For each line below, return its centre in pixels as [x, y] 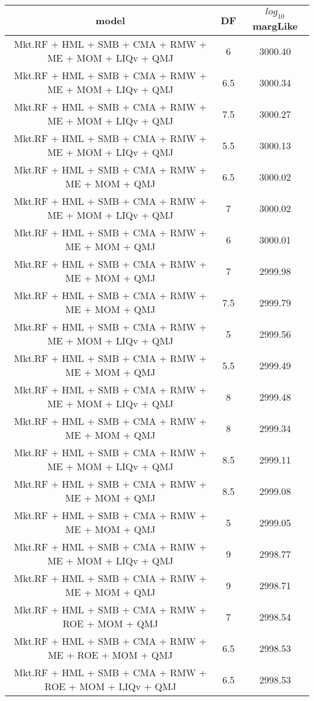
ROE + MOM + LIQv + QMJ [110, 686]
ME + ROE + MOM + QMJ [111, 655]
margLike [275, 26]
